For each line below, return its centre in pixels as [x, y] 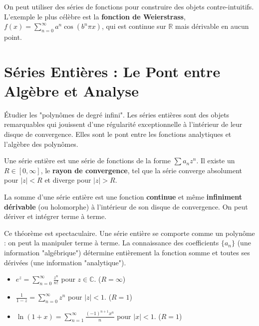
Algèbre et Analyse [72, 90]
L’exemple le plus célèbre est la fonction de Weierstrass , [95, 16]
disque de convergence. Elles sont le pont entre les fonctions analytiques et [118, 134]
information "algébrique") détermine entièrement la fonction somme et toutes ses [127, 253]
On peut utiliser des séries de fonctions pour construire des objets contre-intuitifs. [129, 6]
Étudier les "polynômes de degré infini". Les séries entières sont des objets [117, 114]
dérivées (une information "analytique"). [65, 262]
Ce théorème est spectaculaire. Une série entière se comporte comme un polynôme [129, 233]
